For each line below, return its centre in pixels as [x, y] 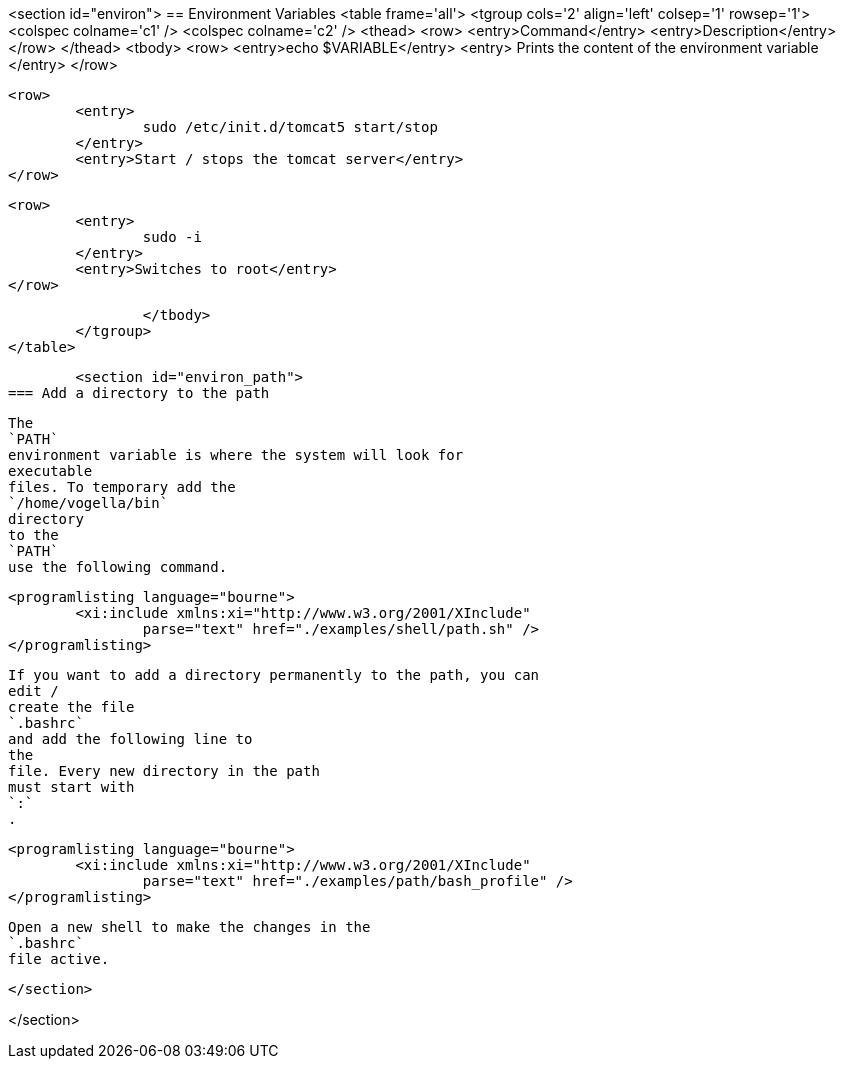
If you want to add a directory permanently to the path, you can [274, 675]
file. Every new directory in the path [164, 771]
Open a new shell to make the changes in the [189, 927]
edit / [33, 691]
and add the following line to [130, 739]
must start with [71, 787]
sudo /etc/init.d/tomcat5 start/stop [290, 127]
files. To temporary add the [122, 487]
